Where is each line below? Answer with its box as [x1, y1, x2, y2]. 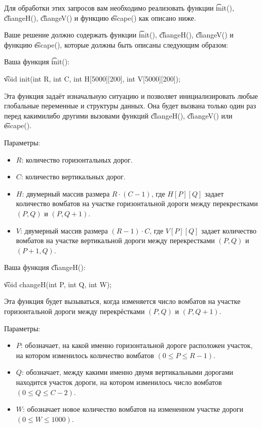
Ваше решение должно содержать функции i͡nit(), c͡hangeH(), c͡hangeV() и [4, 29, 234, 40]
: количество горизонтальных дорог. [21, 154, 133, 165]
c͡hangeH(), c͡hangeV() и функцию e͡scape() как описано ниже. [4, 12, 196, 23]
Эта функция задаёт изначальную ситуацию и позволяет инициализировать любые [4, 90, 258, 101]
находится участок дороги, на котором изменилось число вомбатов [16, 377, 222, 387]
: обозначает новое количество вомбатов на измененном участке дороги [23, 404, 243, 414]
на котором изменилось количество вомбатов [16, 349, 154, 360]
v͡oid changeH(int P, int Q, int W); [4, 279, 112, 289]
